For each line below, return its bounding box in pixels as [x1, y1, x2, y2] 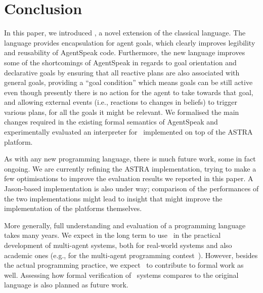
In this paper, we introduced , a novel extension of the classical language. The [4, 27, 246, 38]
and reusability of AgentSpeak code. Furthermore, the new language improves [4, 47, 245, 58]
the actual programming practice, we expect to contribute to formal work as [4, 260, 244, 270]
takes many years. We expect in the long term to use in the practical [4, 230, 221, 240]
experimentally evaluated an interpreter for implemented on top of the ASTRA [4, 127, 253, 137]
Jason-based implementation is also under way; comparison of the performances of [4, 183, 259, 194]
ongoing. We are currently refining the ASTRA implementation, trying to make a [4, 163, 256, 174]
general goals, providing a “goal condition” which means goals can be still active [4, 77, 253, 88]
